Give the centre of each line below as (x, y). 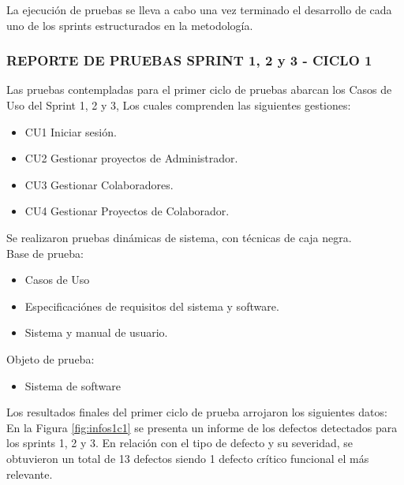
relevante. (30, 474)
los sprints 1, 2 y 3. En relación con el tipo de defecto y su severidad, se (180, 443)
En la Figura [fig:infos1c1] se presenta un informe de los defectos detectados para (202, 427)
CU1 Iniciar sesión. (71, 131)
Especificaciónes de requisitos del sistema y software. (152, 306)
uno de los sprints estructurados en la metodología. (130, 25)
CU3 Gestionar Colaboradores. (99, 184)
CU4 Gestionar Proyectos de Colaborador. (127, 211)
